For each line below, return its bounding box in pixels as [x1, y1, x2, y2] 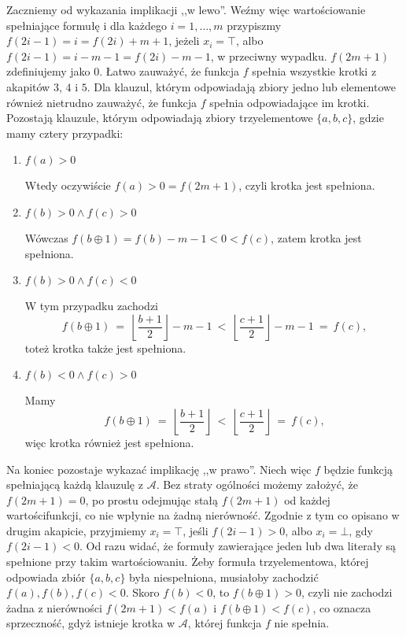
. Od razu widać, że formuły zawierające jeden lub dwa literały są [79, 538, 396, 554]
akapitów [6, 78, 50, 94]
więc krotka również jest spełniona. [24, 434, 194, 450]
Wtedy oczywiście [24, 177, 111, 194]
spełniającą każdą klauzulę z [6, 476, 143, 493]
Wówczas [24, 229, 68, 246]
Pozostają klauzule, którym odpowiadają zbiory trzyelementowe [6, 109, 313, 126]
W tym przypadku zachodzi [24, 298, 159, 314]
